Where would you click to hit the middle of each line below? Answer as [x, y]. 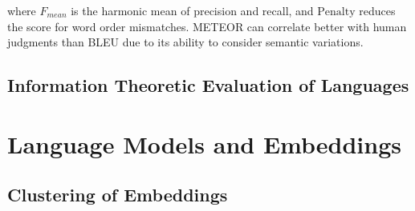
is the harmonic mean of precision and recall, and [192, 10]
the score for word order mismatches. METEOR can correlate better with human [207, 26]
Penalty [336, 12]
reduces [377, 10]
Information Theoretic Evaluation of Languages [208, 85]
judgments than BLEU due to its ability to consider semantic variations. [185, 42]
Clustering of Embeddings [118, 195]
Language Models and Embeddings [204, 143]
